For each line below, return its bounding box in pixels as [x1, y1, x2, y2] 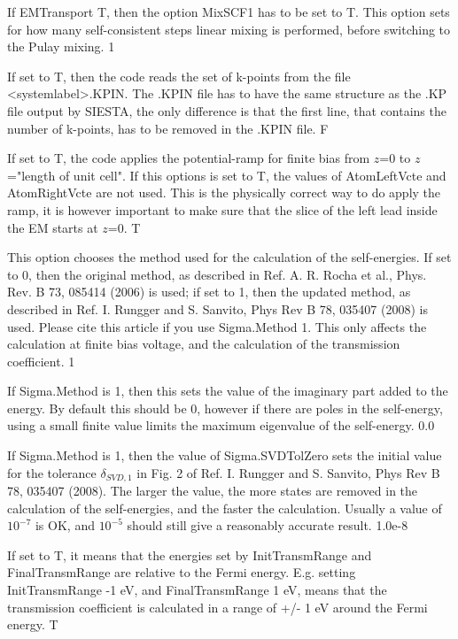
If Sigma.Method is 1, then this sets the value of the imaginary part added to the [7, 381, 448, 400]
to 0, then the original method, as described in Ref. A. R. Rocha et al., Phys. [7, 265, 427, 283]
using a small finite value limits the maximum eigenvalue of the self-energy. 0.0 [7, 416, 435, 435]
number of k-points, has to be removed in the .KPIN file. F [7, 119, 329, 137]
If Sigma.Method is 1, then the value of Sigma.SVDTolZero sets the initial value [7, 446, 442, 465]
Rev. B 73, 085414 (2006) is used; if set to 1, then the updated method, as [7, 282, 411, 301]
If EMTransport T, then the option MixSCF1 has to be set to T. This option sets [7, 3, 450, 20]
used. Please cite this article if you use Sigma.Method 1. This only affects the [7, 317, 427, 335]
